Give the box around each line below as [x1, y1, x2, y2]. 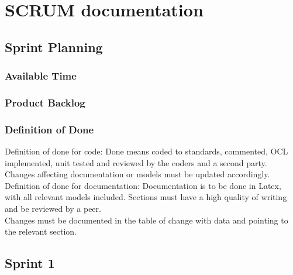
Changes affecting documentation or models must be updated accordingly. [5, 168, 270, 180]
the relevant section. [5, 225, 77, 238]
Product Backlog [5, 95, 85, 109]
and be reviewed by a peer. [5, 202, 101, 215]
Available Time [5, 68, 77, 83]
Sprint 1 [5, 254, 55, 272]
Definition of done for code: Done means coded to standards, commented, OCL [5, 145, 288, 157]
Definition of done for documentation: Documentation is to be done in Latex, [5, 179, 281, 191]
